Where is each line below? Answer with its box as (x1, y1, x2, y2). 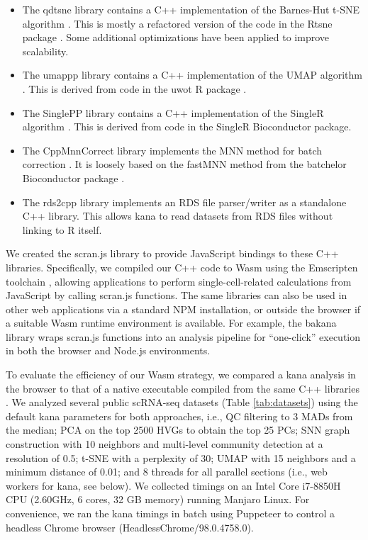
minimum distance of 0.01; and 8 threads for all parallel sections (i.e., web (6, 464, 328, 479)
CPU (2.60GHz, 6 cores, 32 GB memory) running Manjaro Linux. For (6, 492, 310, 507)
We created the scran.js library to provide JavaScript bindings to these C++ (6, 246, 339, 261)
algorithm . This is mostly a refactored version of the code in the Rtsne (22, 16, 333, 30)
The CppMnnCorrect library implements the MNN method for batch (22, 142, 323, 157)
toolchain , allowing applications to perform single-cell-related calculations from (6, 274, 352, 288)
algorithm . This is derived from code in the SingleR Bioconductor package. (22, 119, 352, 134)
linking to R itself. (22, 222, 102, 237)
